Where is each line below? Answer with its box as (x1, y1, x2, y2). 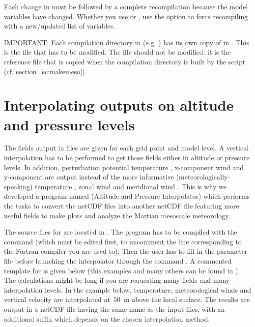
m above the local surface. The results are (123, 294, 250, 304)
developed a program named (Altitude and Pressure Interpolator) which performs (4, 191, 250, 201)
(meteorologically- (176, 172, 230, 182)
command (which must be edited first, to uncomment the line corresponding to (4, 236, 242, 246)
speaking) (4, 181, 33, 191)
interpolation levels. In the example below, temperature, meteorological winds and (4, 284, 252, 295)
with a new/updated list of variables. (4, 21, 115, 31)
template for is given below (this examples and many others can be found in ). (4, 265, 240, 275)
